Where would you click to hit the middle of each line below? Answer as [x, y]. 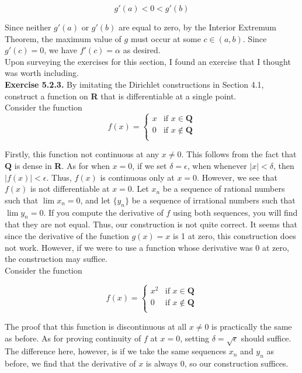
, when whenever [217, 165]
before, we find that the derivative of [70, 363]
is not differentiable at [70, 189]
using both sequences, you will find [235, 212]
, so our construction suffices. [236, 363]
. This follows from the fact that [239, 154]
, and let [95, 200]
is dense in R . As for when [62, 165]
